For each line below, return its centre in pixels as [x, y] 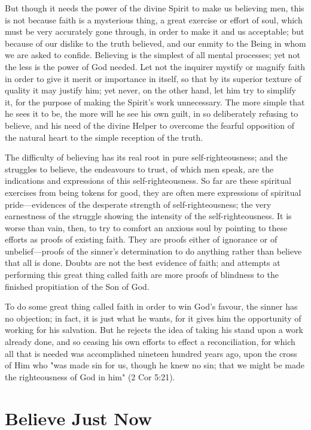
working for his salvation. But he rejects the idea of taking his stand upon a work [154, 330]
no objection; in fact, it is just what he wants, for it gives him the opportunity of [153, 318]
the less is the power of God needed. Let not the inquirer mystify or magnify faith [155, 66]
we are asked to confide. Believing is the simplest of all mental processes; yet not [153, 55]
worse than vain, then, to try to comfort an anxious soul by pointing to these [146, 227]
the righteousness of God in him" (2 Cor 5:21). [90, 376]
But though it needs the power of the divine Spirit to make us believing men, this [155, 8]
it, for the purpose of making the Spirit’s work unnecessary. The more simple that [155, 102]
